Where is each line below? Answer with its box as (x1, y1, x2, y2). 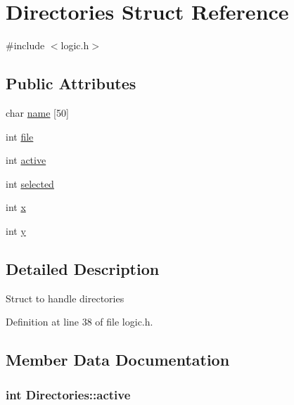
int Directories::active (6, 385, 131, 403)
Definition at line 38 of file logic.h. (6, 314, 153, 329)
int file (6, 129, 34, 143)
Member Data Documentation (6, 349, 230, 371)
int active (6, 153, 46, 167)
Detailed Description (6, 257, 160, 279)
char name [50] (6, 105, 69, 120)
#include (6, 38, 45, 53)
